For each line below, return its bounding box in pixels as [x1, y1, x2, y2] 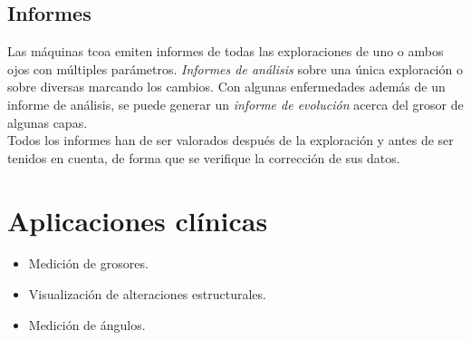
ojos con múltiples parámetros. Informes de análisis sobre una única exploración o [7, 59, 463, 78]
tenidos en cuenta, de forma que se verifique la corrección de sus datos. [7, 148, 400, 167]
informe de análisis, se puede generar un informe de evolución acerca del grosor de [7, 94, 464, 113]
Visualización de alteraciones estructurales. [28, 285, 266, 304]
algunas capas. [7, 112, 88, 131]
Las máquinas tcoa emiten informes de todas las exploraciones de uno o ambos [7, 42, 444, 61]
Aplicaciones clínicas [7, 201, 268, 238]
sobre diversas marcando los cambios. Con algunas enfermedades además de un [7, 77, 446, 96]
